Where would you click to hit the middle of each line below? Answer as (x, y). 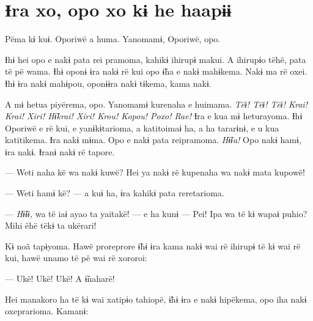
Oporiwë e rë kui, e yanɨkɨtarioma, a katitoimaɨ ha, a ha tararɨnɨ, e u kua (142, 127)
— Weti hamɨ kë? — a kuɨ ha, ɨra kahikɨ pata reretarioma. (115, 193)
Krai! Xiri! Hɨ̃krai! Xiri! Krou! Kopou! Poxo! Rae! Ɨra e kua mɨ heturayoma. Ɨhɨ (154, 116)
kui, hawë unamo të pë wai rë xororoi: (76, 258)
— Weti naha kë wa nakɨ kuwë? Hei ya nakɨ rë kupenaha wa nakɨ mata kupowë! (155, 172)
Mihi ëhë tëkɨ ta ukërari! (51, 225)
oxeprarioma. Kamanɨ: (47, 311)
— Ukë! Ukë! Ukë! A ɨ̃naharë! (60, 279)
